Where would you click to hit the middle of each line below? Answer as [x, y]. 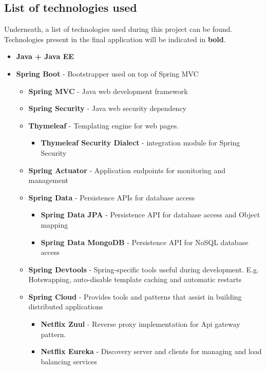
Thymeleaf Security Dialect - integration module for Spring [140, 143]
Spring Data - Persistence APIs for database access [112, 197]
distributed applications [66, 307]
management [48, 180]
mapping [54, 224]
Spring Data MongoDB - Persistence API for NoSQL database [145, 242]
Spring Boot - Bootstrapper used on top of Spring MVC [107, 73]
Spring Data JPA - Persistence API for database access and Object [150, 215]
